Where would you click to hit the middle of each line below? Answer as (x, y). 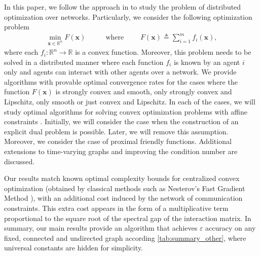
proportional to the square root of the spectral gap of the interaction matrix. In (128, 218)
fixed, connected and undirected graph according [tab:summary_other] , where (125, 237)
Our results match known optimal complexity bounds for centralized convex (122, 178)
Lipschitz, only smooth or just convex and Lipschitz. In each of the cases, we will (130, 102)
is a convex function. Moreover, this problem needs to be (163, 52)
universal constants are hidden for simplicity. (73, 248)
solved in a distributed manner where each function (84, 62)
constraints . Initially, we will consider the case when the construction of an (121, 121)
